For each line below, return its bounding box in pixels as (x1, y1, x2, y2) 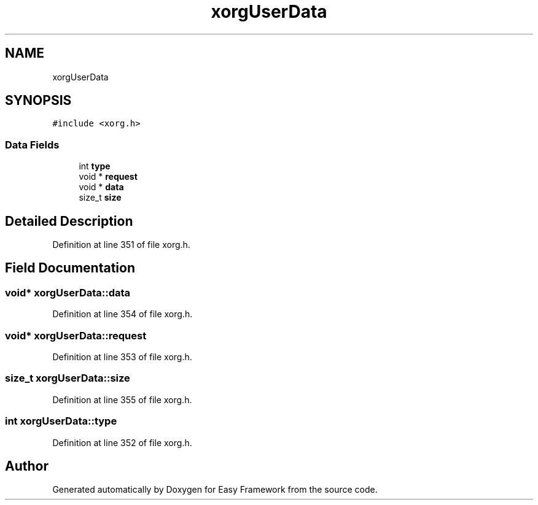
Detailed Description (5, 213, 133, 229)
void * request (79, 171, 138, 182)
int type (79, 161, 111, 172)
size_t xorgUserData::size (5, 372, 130, 385)
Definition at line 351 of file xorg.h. (52, 239, 190, 250)
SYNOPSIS (5, 93, 72, 109)
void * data (79, 182, 124, 193)
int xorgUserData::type (5, 415, 117, 428)
